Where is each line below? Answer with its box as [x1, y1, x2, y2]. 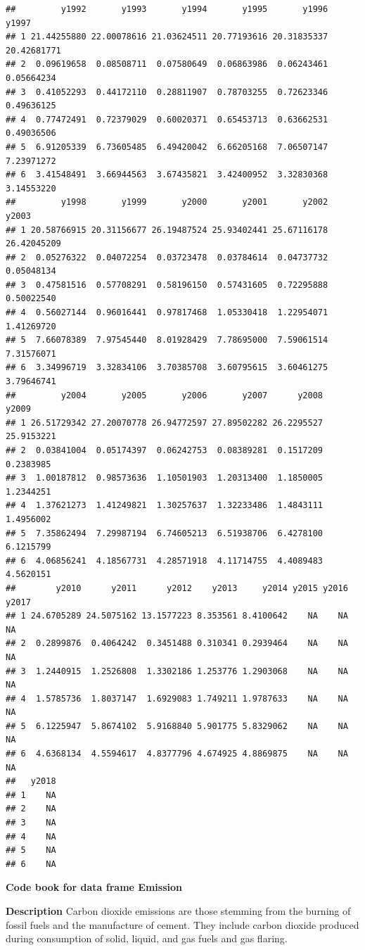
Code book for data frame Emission [6, 880, 182, 894]
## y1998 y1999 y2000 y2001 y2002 [6, 197, 328, 208]
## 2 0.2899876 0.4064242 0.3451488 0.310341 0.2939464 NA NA [6, 638, 348, 649]
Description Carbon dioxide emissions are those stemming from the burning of [6, 904, 351, 918]
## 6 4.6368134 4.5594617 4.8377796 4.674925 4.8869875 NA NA [6, 749, 348, 759]
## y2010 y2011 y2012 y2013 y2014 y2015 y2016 [6, 583, 348, 593]
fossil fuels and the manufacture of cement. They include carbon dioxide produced [6, 917, 359, 932]
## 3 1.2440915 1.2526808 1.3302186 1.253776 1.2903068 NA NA [6, 666, 348, 676]
